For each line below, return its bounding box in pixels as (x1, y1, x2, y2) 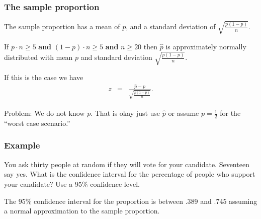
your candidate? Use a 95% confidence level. (4, 178, 140, 189)
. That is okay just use (91, 108, 160, 118)
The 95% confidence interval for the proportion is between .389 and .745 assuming (4, 195, 257, 206)
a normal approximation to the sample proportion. (4, 205, 160, 216)
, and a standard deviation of (126, 21, 216, 32)
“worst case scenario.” (4, 117, 70, 128)
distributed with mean (4, 52, 73, 62)
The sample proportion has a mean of (4, 21, 120, 32)
